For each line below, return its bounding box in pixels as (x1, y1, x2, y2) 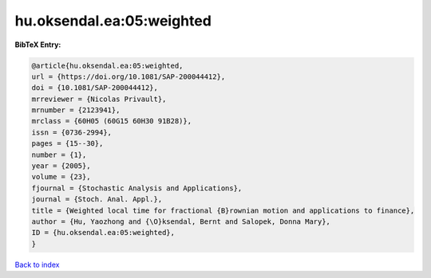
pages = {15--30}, (31, 139, 104, 148)
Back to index (14, 260, 60, 269)
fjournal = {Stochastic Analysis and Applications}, (31, 183, 243, 193)
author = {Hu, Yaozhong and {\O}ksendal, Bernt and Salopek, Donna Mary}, (31, 217, 331, 226)
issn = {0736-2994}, (31, 127, 112, 137)
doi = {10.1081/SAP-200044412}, (31, 84, 159, 92)
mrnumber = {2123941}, (31, 106, 121, 115)
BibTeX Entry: (14, 40, 61, 49)
